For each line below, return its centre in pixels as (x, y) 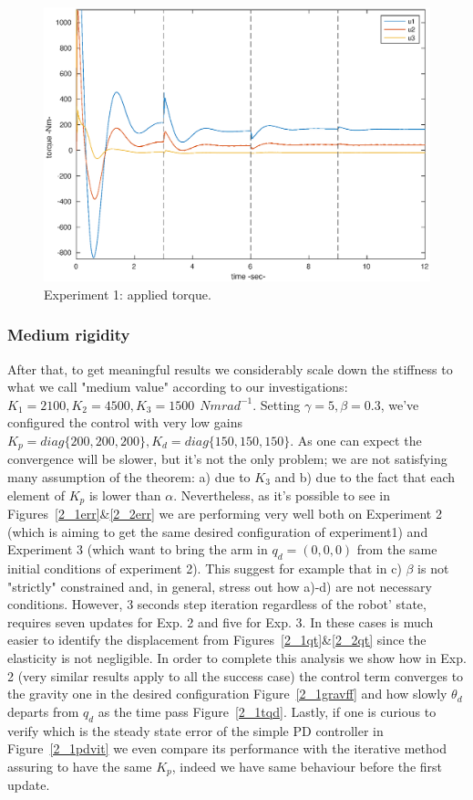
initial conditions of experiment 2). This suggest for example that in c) (205, 568)
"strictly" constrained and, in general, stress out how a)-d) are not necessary (220, 586)
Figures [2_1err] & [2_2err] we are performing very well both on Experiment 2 (225, 514)
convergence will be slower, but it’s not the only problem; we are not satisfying (227, 459)
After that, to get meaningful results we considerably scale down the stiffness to (230, 368)
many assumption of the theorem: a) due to (129, 477)
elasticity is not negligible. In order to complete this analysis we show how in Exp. (237, 658)
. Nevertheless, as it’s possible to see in (282, 495)
